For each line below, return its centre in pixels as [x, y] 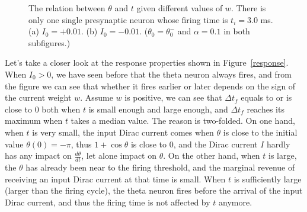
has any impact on [38, 155]
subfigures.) [49, 42]
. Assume [97, 97]
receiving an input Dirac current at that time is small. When [115, 179]
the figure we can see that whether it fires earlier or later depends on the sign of [150, 86]
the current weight [38, 97]
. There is [248, 8]
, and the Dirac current [215, 144]
